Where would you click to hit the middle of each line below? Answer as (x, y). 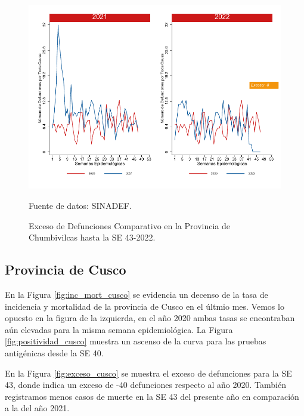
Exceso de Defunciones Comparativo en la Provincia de (129, 225)
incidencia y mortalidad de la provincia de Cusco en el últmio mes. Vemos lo (145, 306)
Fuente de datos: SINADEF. (80, 205)
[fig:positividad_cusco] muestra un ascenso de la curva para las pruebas (136, 341)
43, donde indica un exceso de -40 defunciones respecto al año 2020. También (145, 385)
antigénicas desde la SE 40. (54, 352)
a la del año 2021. (37, 408)
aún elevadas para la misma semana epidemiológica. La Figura (119, 329)
